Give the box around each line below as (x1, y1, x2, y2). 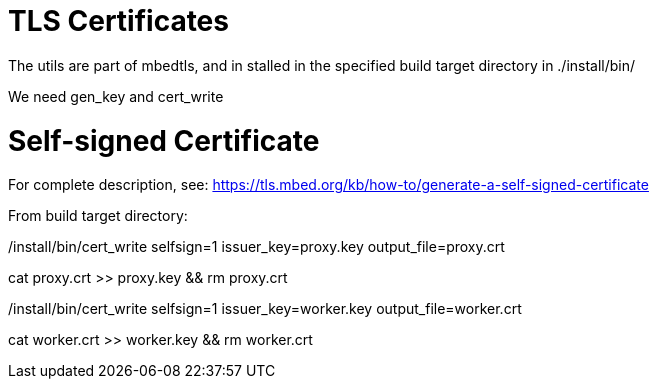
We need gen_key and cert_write (8, 87, 224, 105)
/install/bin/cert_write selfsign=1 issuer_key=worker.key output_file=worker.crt (8, 300, 522, 318)
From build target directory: (8, 207, 188, 225)
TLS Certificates (8, 4, 229, 38)
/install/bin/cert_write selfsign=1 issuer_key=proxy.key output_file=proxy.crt (8, 238, 505, 256)
